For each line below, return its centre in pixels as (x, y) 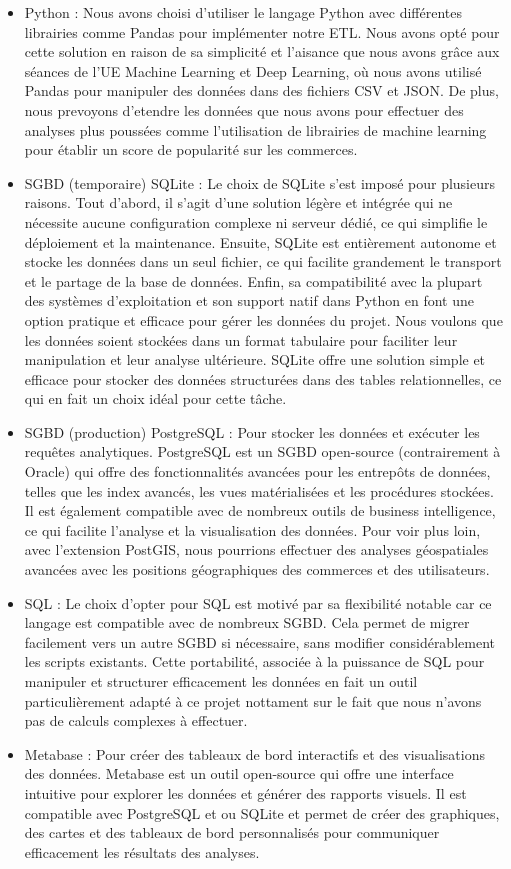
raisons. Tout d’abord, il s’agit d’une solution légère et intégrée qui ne (238, 202)
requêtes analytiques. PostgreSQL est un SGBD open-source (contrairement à (262, 451)
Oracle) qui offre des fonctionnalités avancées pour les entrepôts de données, (257, 471)
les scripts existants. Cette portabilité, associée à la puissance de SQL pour (254, 661)
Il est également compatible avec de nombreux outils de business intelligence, (260, 510)
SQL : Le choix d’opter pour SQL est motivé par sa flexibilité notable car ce (258, 602)
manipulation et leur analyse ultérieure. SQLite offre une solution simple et (255, 359)
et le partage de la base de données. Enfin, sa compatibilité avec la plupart (253, 280)
